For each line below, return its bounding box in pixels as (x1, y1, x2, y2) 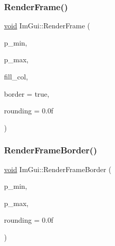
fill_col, (4, 71, 28, 81)
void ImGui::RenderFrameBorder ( (4, 163, 111, 174)
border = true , (4, 88, 50, 99)
